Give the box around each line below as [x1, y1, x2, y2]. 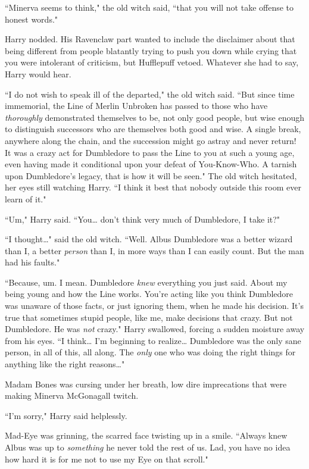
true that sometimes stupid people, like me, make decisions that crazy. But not [5, 311, 293, 323]
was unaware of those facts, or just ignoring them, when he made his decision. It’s [5, 299, 304, 312]
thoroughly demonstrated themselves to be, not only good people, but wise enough [5, 111, 304, 123]
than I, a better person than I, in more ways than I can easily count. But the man [5, 244, 304, 257]
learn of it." [5, 192, 46, 205]
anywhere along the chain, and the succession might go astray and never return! [5, 134, 296, 146]
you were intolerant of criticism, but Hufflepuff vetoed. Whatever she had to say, [5, 56, 299, 68]
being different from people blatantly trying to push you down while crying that [5, 44, 297, 57]
